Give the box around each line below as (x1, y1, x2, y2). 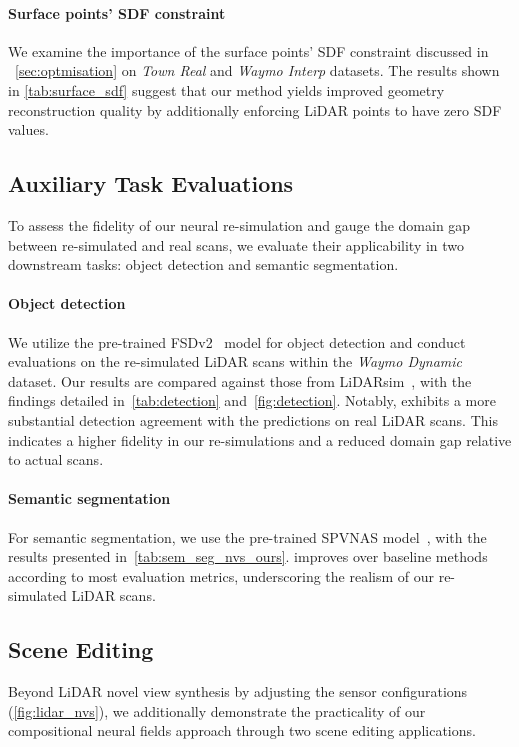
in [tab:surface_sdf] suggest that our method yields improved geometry (8, 79, 445, 100)
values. (8, 119, 49, 140)
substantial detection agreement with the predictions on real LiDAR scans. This (8, 409, 498, 430)
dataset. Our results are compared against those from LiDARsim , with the (8, 370, 472, 391)
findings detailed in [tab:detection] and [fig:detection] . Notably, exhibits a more (8, 390, 496, 411)
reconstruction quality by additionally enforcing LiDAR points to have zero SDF (8, 99, 502, 120)
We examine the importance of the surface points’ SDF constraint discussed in (8, 40, 489, 61)
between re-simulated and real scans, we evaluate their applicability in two (8, 234, 465, 255)
